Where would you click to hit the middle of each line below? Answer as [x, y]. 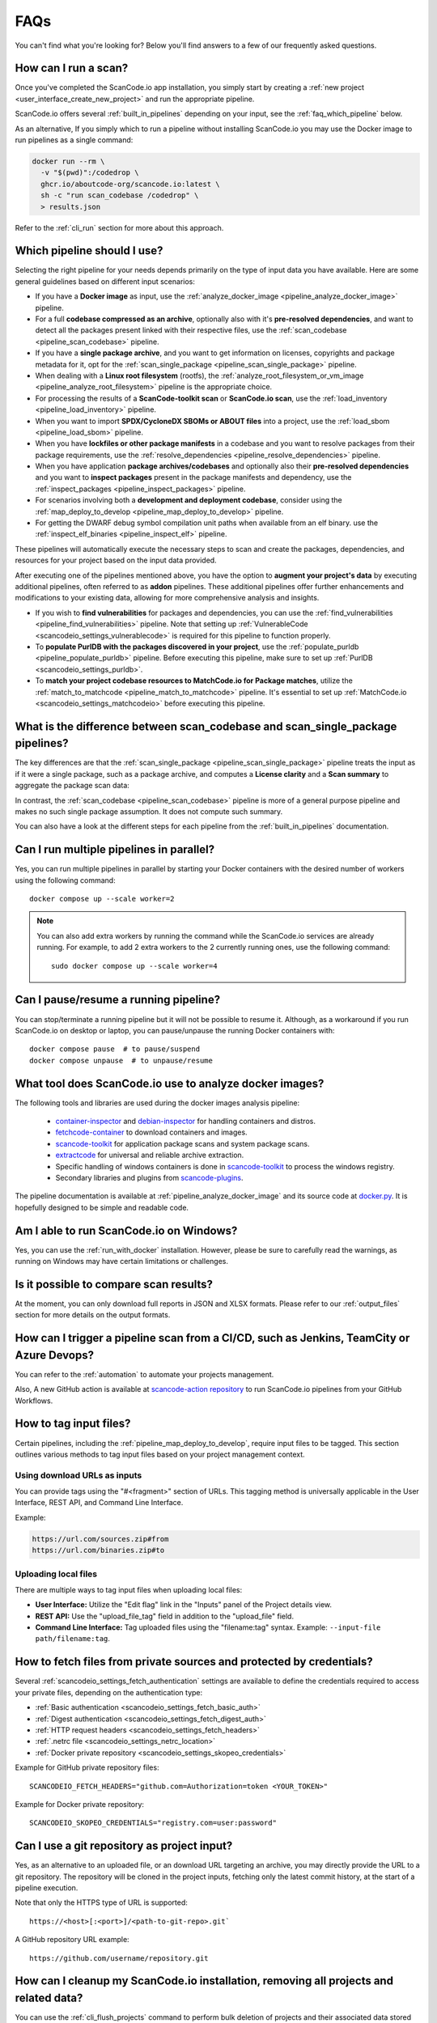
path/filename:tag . [73, 1639]
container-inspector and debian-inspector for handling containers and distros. [185, 1121]
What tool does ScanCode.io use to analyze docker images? [170, 1083]
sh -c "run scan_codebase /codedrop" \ [120, 195]
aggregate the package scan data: [72, 786]
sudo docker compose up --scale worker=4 [134, 966]
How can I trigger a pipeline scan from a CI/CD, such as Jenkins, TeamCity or [212, 1338]
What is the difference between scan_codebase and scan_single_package [206, 726]
